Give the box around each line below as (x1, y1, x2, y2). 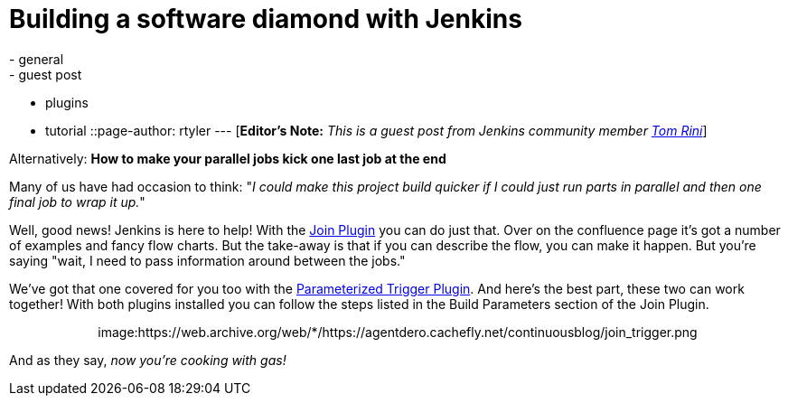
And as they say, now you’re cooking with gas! (9, 351, 286, 368)
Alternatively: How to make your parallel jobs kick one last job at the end (9, 150, 446, 166)
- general (9, 51, 64, 67)
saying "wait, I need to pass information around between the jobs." (9, 252, 406, 268)
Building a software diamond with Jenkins (9, 4, 522, 34)
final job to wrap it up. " (9, 193, 145, 210)
